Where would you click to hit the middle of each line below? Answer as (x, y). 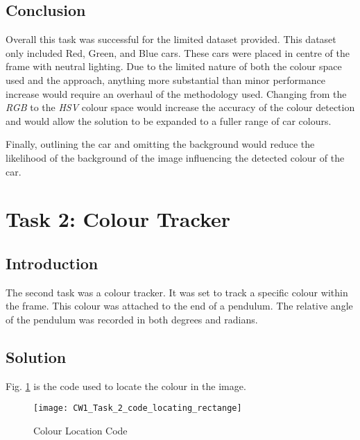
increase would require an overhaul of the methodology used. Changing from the (176, 93)
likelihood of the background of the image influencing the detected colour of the (175, 157)
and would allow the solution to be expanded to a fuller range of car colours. (169, 120)
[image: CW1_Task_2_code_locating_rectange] (138, 408)
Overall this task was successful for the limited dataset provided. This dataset (171, 39)
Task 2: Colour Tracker (118, 219)
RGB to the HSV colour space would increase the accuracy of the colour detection (180, 107)
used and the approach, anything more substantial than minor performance (165, 79)
